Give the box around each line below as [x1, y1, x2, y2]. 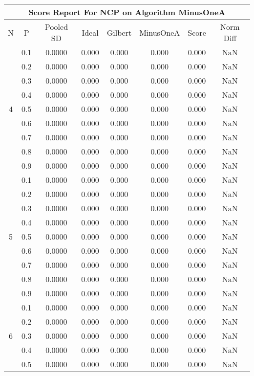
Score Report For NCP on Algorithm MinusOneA [28, 6, 226, 18]
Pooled [44, 21, 68, 32]
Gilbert [106, 26, 132, 38]
